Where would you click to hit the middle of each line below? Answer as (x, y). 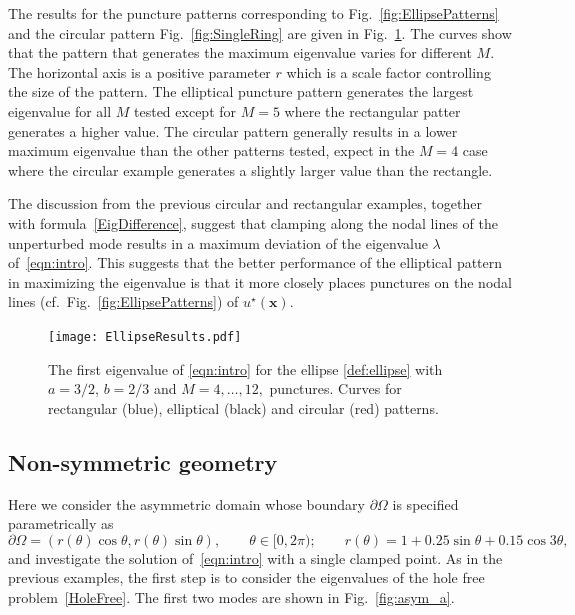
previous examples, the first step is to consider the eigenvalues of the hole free (246, 577)
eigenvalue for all (60, 110)
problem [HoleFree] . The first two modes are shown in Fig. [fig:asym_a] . (231, 596)
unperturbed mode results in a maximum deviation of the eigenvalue (218, 242)
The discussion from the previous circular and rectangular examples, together (245, 203)
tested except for (185, 110)
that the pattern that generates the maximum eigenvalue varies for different (240, 52)
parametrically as (61, 523)
